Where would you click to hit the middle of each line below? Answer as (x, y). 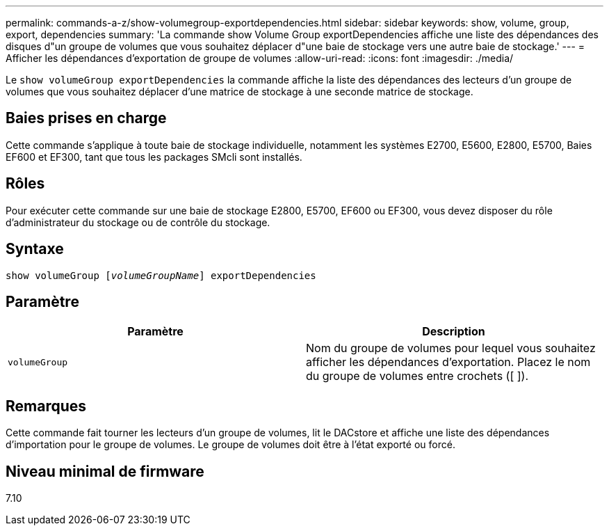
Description (454, 332)
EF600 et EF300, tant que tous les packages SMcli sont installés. (154, 157)
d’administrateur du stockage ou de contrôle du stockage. (138, 222)
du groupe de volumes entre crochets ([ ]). (417, 376)
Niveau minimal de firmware (105, 471)
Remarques (46, 406)
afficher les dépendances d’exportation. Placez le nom (448, 362)
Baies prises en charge (86, 118)
